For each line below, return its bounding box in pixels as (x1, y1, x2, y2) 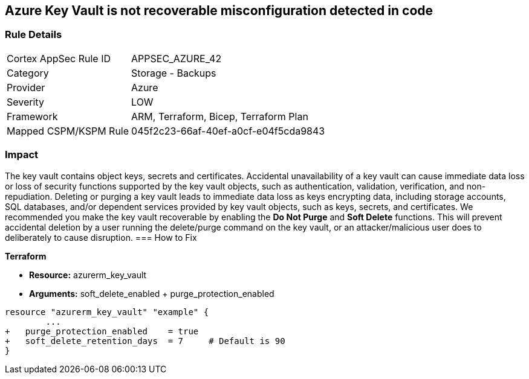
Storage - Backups (131, 66, 216, 79)
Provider (7, 81, 45, 94)
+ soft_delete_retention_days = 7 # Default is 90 (5, 336, 285, 346)
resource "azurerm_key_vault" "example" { (5, 307, 209, 317)
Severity (7, 95, 44, 108)
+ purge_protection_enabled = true (5, 326, 199, 336)
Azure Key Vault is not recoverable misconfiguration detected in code (5, 3, 433, 18)
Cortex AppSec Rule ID (7, 52, 111, 65)
